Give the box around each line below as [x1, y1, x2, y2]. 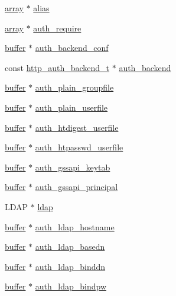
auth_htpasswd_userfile [35, 141, 123, 153]
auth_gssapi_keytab [35, 160, 110, 173]
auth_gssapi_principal [35, 181, 118, 193]
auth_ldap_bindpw [35, 280, 106, 292]
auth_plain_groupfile [35, 81, 114, 94]
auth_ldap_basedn [35, 240, 105, 253]
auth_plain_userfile [35, 101, 108, 113]
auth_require [33, 21, 82, 34]
